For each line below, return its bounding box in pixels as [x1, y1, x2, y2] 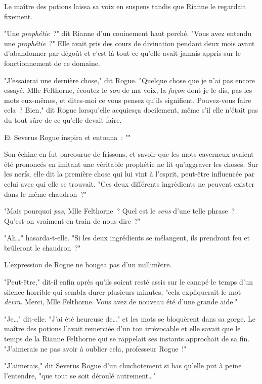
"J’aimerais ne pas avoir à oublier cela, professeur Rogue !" [4, 343, 187, 354]
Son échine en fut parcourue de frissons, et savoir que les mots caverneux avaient [4, 149, 254, 159]
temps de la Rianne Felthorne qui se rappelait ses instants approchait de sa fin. [4, 333, 250, 344]
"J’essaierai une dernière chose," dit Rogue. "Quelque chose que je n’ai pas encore [4, 75, 255, 85]
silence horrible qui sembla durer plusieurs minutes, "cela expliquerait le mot [4, 286, 241, 297]
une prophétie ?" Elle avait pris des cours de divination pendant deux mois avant [4, 38, 255, 48]
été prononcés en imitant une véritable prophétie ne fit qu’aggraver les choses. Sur [4, 158, 258, 169]
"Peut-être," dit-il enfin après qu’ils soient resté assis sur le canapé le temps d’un [4, 276, 253, 287]
